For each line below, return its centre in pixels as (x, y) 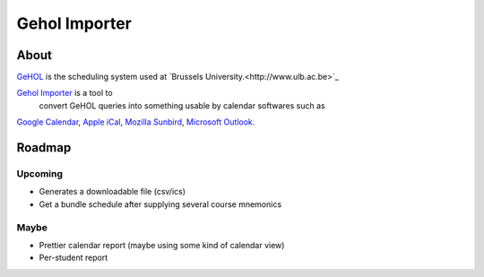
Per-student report (73, 258)
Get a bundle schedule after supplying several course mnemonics (160, 204)
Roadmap (44, 148)
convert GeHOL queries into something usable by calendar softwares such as (182, 105)
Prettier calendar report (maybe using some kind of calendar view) (162, 245)
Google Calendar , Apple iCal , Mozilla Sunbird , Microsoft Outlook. (136, 122)
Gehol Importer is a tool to (65, 93)
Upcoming (39, 174)
